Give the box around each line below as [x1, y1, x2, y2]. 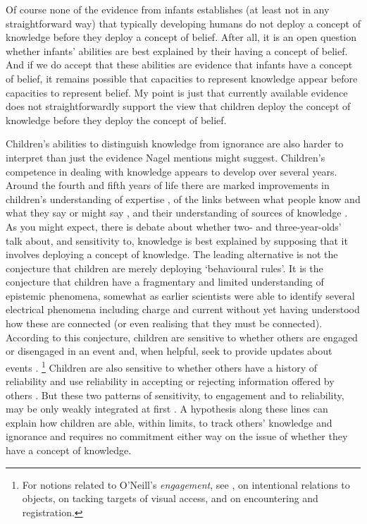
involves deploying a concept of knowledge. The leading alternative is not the [6, 247, 338, 262]
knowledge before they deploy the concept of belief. [6, 112, 227, 127]
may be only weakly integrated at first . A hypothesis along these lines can [6, 401, 328, 416]
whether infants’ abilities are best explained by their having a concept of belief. [6, 43, 348, 58]
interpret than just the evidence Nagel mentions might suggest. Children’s [6, 150, 325, 164]
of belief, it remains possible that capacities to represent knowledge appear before [6, 71, 358, 85]
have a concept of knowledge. [6, 443, 132, 458]
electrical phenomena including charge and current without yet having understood [6, 302, 360, 317]
